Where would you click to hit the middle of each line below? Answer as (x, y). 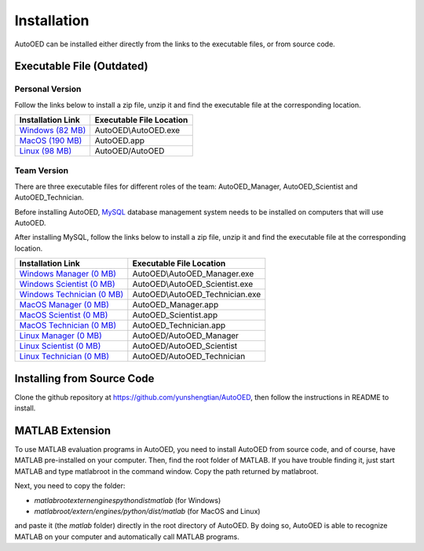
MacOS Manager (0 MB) (64, 305)
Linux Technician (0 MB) (64, 356)
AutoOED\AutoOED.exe (137, 130)
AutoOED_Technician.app (179, 325)
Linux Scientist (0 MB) (60, 346)
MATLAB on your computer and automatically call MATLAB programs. (127, 536)
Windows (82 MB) (53, 130)
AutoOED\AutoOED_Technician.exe (197, 295)
